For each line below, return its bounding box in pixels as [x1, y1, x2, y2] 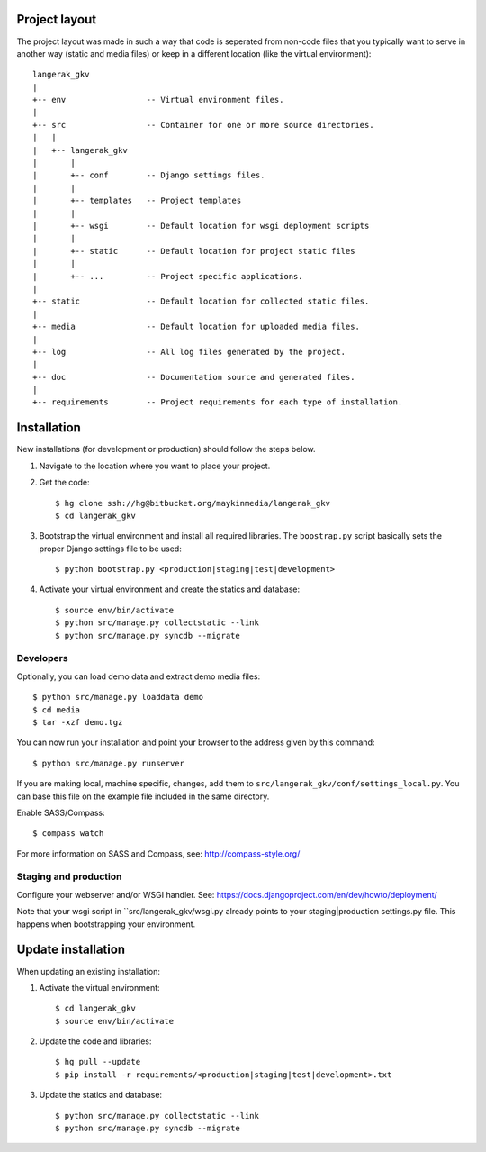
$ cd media [32, 704, 81, 715]
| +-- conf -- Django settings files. [32, 170, 265, 180]
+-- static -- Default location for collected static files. [32, 296, 370, 306]
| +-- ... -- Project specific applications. [32, 271, 303, 281]
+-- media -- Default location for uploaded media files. [32, 322, 360, 332]
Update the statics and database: [39, 1090, 162, 1101]
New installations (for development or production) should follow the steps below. [16, 444, 316, 455]
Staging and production [16, 870, 122, 883]
